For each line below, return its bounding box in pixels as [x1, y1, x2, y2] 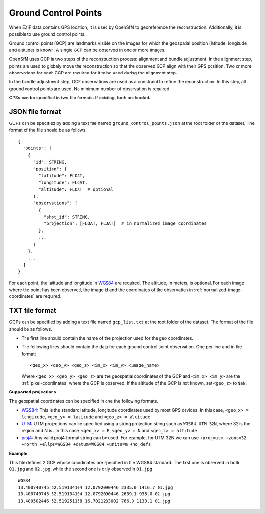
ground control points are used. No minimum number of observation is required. [9, 86, 171, 92]
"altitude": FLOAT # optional [38, 187, 114, 192]
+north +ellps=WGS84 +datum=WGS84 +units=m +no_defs [21, 441, 151, 447]
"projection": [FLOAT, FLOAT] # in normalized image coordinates [43, 221, 207, 226]
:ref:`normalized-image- [194, 287, 243, 293]
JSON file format [9, 107, 61, 116]
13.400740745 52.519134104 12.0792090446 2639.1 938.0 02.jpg [18, 491, 171, 497]
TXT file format [9, 306, 56, 315]
